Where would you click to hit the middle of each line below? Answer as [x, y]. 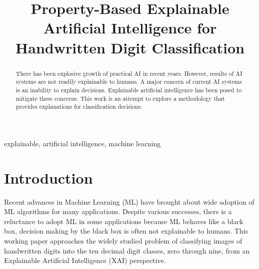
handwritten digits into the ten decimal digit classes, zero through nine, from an [127, 250]
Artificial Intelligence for [130, 28]
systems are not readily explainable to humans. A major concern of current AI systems [129, 82]
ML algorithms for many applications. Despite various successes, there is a [118, 211]
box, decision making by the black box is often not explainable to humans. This [126, 231]
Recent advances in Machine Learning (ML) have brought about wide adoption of [129, 201]
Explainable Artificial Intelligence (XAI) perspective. [85, 260]
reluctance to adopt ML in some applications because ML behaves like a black [124, 221]
